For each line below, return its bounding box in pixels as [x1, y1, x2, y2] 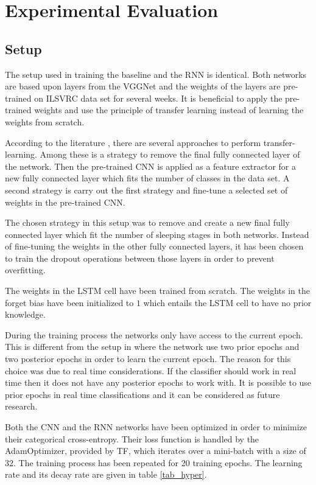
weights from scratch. [5, 115, 85, 128]
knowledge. [5, 308, 46, 321]
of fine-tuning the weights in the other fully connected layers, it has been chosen [5, 240, 304, 253]
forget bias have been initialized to [5, 296, 134, 309]
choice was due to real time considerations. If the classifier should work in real [5, 364, 297, 377]
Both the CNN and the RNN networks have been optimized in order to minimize [5, 420, 307, 433]
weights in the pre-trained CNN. [5, 195, 125, 208]
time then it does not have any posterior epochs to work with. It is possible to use [5, 376, 312, 389]
